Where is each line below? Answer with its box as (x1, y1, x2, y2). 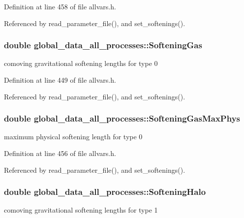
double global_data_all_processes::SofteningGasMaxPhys (4, 112, 240, 125)
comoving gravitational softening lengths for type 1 (4, 205, 158, 215)
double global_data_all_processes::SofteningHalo (4, 186, 206, 198)
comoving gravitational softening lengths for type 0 (4, 58, 158, 68)
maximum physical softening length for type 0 (4, 131, 143, 142)
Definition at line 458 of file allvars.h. (4, 1, 116, 11)
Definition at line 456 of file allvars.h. (4, 148, 116, 158)
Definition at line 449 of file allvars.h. (4, 75, 116, 85)
